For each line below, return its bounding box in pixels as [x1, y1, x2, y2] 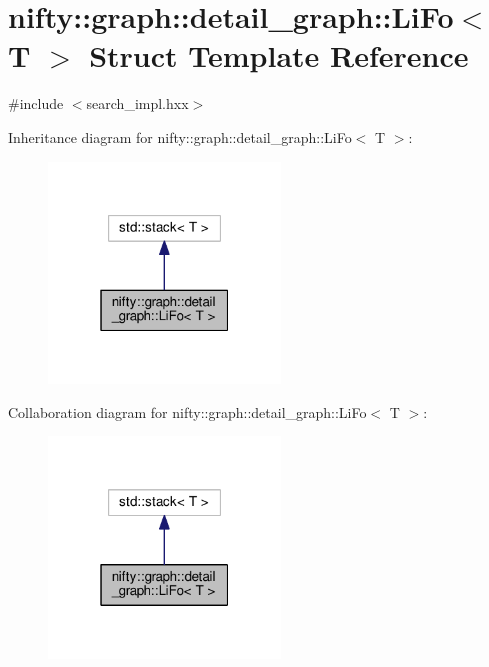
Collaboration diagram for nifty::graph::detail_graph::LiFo [8, 401, 367, 422]
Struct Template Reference [89, 35, 469, 76]
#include [8, 93, 64, 114]
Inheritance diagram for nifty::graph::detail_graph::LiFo [8, 126, 352, 147]
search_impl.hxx [86, 93, 189, 114]
